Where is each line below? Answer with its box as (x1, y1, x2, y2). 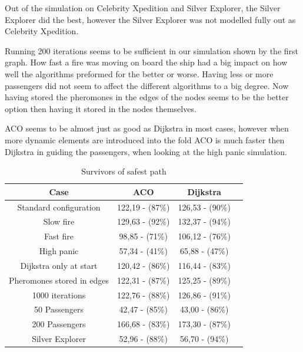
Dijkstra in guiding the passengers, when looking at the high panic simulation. (5, 145, 287, 157)
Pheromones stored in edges (9, 274, 109, 286)
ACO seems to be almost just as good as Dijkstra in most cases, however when (5, 122, 289, 134)
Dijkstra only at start (20, 259, 98, 271)
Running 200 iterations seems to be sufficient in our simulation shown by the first (5, 44, 298, 57)
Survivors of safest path (81, 165, 167, 177)
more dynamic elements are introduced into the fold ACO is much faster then (5, 133, 285, 146)
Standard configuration (17, 200, 101, 213)
